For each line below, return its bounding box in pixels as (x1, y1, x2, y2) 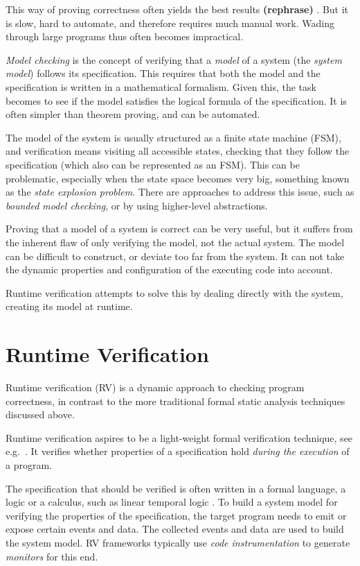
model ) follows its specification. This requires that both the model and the (6, 66, 321, 80)
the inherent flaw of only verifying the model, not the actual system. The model (6, 234, 345, 249)
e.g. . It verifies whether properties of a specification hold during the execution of (6, 444, 350, 458)
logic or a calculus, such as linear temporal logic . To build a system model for (6, 495, 338, 509)
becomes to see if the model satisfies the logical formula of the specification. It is (6, 93, 347, 108)
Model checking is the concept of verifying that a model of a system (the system (6, 52, 342, 67)
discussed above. (6, 407, 75, 422)
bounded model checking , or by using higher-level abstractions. (6, 198, 268, 212)
